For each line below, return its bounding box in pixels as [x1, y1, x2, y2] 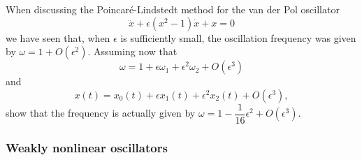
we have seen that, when [6, 30, 110, 45]
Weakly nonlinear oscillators [6, 138, 168, 156]
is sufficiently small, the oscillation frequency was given [120, 30, 356, 45]
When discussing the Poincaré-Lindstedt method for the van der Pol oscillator [6, 2, 340, 16]
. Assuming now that [87, 44, 178, 59]
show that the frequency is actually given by [6, 106, 196, 120]
